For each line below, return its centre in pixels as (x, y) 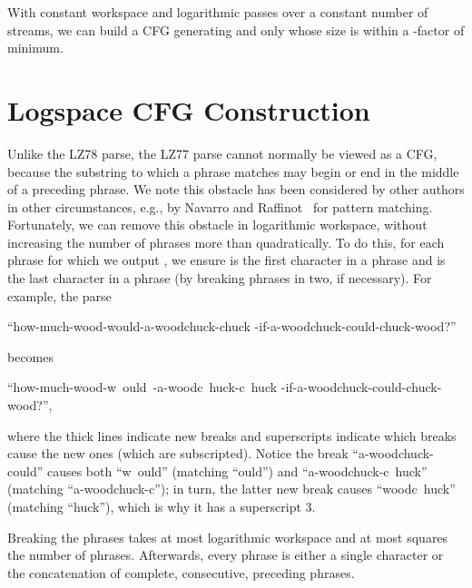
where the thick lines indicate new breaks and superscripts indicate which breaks (232, 435)
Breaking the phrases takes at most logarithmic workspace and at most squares (228, 537)
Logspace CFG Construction (189, 109)
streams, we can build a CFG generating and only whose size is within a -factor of (236, 29)
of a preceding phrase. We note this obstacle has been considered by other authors (236, 189)
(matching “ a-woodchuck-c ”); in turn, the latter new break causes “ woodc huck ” (231, 489)
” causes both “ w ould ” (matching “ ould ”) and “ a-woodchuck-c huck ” (232, 470)
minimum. (35, 48)
